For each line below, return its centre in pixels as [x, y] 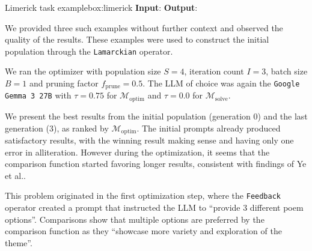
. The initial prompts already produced [209, 128]
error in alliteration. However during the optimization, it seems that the [137, 152]
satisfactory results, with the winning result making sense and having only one [149, 140]
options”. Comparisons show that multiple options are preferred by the [135, 219]
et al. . [16, 175]
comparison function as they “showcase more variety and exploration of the [143, 231]
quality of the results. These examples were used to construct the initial [137, 39]
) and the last [283, 116]
